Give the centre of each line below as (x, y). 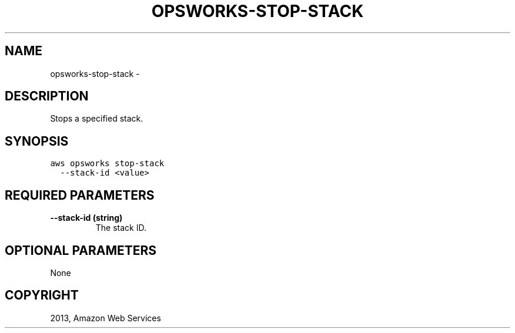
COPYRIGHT (42, 295)
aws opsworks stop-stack (107, 164)
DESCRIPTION (47, 96)
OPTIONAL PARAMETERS (81, 250)
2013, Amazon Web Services (106, 318)
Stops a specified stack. (97, 119)
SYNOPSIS (37, 141)
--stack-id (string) (86, 218)
